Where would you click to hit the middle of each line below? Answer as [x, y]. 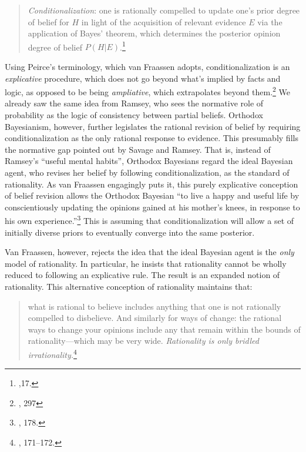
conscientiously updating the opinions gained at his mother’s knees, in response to [152, 207]
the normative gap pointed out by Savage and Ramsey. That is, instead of [138, 149]
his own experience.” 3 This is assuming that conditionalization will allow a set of [149, 220]
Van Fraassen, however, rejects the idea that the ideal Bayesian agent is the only [149, 252]
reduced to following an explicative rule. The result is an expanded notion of [142, 275]
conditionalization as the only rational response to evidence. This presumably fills [152, 138]
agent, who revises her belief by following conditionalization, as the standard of [147, 173]
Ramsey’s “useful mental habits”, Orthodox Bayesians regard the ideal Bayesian [149, 161]
